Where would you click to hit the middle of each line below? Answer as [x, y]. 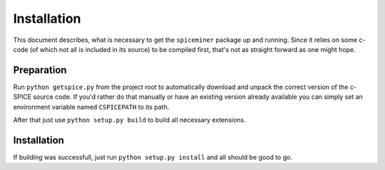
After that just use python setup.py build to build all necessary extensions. [129, 120]
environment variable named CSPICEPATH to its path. [91, 107]
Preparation [40, 70]
